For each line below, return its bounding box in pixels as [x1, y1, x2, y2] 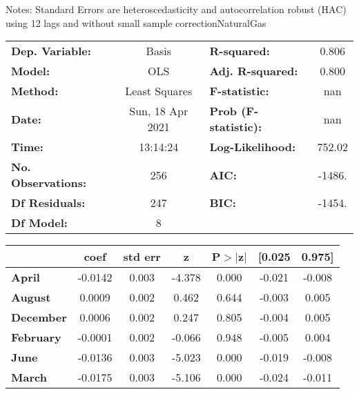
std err [123, 248, 161, 265]
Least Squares [125, 83, 193, 99]
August [11, 289, 51, 306]
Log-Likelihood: [209, 139, 296, 155]
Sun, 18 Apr [129, 103, 188, 119]
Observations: [11, 175, 87, 191]
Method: [11, 83, 59, 99]
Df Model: [11, 215, 68, 231]
